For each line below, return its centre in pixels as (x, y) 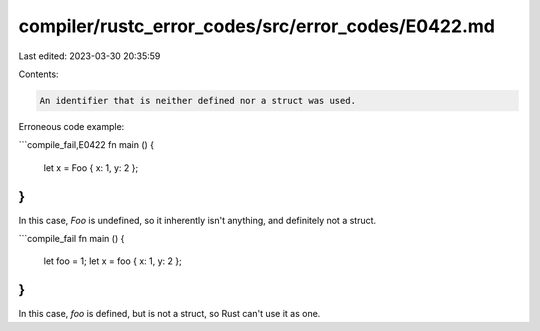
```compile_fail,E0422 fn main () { (86, 145)
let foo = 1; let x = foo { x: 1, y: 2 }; (112, 261)
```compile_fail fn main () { (71, 238)
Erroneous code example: (71, 126)
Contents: (38, 74)
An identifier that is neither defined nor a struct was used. (198, 100)
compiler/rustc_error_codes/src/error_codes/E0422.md (256, 26)
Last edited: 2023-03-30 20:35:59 (89, 56)
